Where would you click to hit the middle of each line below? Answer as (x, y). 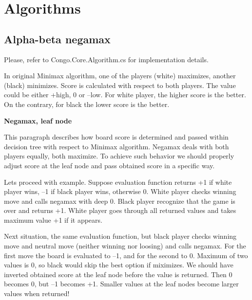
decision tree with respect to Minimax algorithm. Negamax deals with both (116, 146)
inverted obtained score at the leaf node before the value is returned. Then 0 (118, 274)
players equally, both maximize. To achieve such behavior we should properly (119, 156)
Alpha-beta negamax (57, 39)
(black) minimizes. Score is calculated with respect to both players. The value (120, 85)
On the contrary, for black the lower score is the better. (87, 104)
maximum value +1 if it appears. (53, 220)
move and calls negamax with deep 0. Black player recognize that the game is (120, 201)
